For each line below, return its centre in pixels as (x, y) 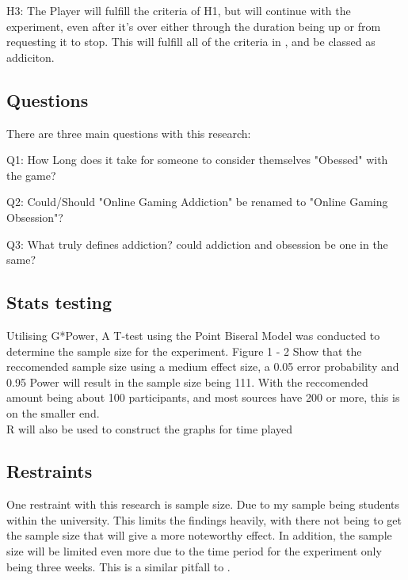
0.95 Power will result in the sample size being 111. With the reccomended (187, 382)
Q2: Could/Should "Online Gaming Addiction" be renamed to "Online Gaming (197, 202)
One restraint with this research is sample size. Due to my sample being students (203, 504)
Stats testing (59, 302)
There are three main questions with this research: (129, 133)
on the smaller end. (53, 412)
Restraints (50, 471)
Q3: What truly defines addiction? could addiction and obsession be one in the (197, 244)
